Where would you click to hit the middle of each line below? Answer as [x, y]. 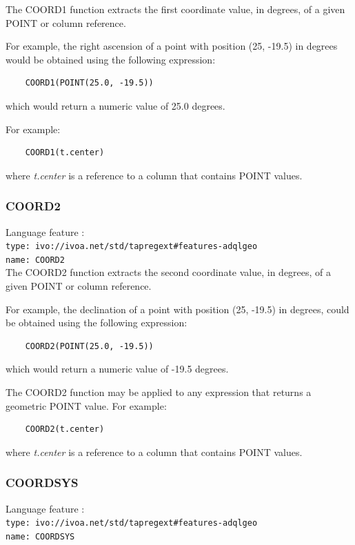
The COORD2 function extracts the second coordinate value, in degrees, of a [169, 272]
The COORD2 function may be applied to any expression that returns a [159, 392]
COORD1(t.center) [65, 153]
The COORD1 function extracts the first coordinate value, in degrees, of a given [175, 9]
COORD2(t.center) [65, 429]
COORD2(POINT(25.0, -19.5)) [89, 346]
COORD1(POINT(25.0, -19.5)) [89, 83]
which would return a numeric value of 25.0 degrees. [115, 105]
